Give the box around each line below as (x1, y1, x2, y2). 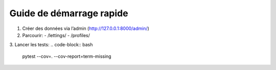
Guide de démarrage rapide (9, 8, 128, 19)
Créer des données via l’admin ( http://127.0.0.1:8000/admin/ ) (22, 25, 149, 31)
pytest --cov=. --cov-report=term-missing (22, 53, 112, 59)
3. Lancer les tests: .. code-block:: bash (9, 42, 93, 48)
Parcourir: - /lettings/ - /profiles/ (22, 32, 90, 38)
